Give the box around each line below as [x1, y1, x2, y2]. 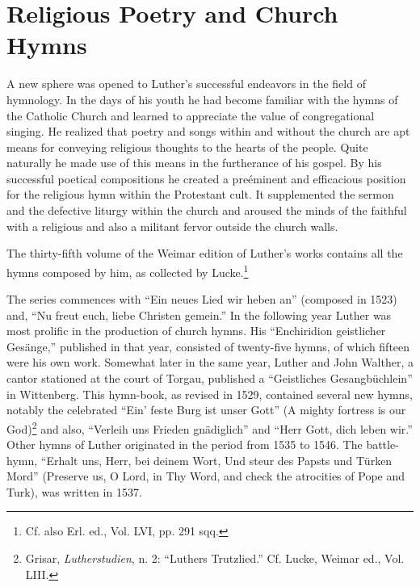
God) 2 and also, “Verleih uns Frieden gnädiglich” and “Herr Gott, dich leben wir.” [6, 417, 413, 437]
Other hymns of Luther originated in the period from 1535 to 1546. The [6, 436, 363, 453]
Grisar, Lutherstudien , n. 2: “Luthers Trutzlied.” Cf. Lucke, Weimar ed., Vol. [25, 550, 405, 567]
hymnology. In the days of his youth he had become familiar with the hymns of [6, 90, 398, 107]
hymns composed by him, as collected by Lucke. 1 [6, 261, 249, 280]
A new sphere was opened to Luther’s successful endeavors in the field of [6, 75, 366, 92]
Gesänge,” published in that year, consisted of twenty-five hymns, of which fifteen [6, 338, 410, 354]
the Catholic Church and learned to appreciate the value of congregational [6, 107, 375, 124]
